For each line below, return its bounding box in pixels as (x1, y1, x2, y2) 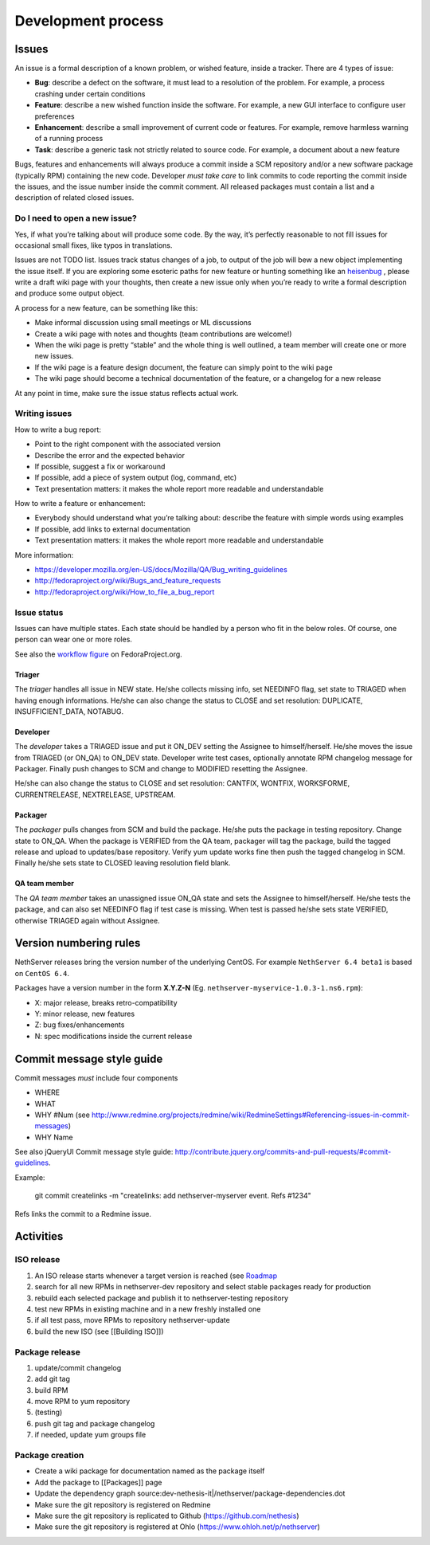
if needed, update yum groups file (34, 1430, 147, 1440)
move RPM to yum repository (34, 1397, 131, 1406)
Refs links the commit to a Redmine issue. (14, 1209, 151, 1218)
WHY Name (34, 1132, 73, 1142)
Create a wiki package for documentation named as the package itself (34, 1466, 265, 1476)
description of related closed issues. (14, 193, 135, 202)
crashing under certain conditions (34, 88, 146, 99)
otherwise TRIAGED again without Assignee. (14, 916, 160, 925)
